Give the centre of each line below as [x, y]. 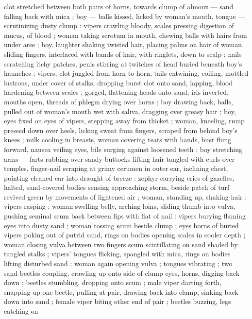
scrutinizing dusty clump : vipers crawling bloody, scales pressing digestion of [119, 25]
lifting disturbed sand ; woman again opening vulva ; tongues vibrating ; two [118, 263]
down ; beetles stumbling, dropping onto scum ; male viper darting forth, [113, 282]
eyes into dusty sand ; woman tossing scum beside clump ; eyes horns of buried [121, 225]
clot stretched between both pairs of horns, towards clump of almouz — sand [119, 6]
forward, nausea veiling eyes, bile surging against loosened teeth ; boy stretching [123, 149]
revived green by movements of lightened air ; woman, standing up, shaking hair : [126, 196]
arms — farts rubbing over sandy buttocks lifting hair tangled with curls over [119, 159]
